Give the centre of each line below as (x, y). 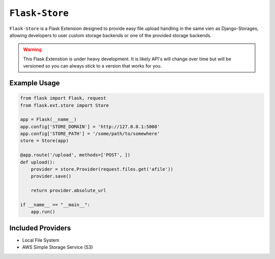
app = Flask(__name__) (48, 120)
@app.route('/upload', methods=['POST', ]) (75, 155)
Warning (32, 50)
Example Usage (35, 83)
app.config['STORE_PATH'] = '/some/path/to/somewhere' (90, 134)
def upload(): (38, 162)
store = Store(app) (44, 141)
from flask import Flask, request (63, 98)
